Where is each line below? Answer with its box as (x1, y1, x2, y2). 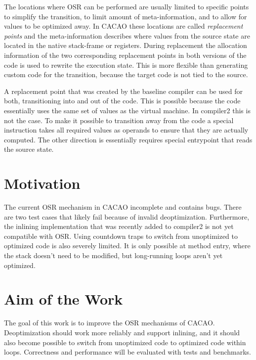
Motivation (4, 173, 81, 193)
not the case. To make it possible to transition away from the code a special (4, 115, 234, 125)
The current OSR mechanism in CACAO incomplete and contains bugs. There (4, 202, 242, 212)
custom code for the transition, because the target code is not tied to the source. (4, 69, 248, 80)
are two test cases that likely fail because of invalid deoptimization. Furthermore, (4, 211, 250, 222)
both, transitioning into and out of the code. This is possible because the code (4, 95, 241, 106)
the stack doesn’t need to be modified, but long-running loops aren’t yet (4, 250, 223, 260)
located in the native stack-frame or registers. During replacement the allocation (4, 40, 247, 50)
